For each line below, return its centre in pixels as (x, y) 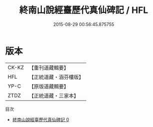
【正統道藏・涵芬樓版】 (56, 77)
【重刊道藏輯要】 (49, 68)
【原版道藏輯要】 (49, 86)
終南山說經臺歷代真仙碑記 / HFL (84, 10)
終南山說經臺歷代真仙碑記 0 (41, 120)
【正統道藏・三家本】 (54, 96)
